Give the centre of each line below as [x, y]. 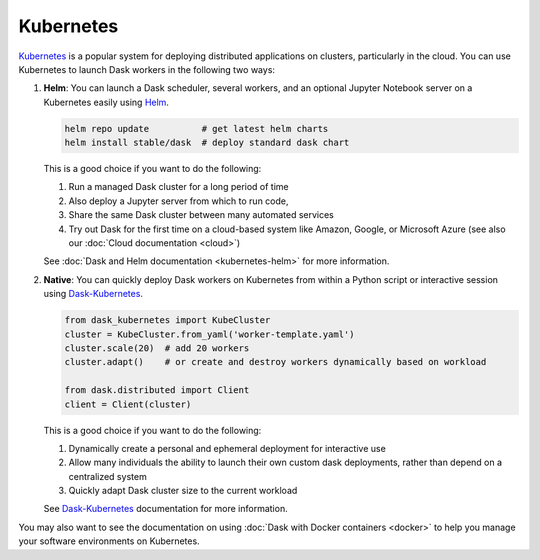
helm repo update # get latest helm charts [196, 128]
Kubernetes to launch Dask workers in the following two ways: [146, 69]
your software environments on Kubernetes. [109, 541]
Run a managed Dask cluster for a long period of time [178, 187]
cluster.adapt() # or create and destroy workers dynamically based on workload [275, 362]
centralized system [107, 476]
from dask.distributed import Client [157, 390]
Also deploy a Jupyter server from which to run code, [178, 201]
